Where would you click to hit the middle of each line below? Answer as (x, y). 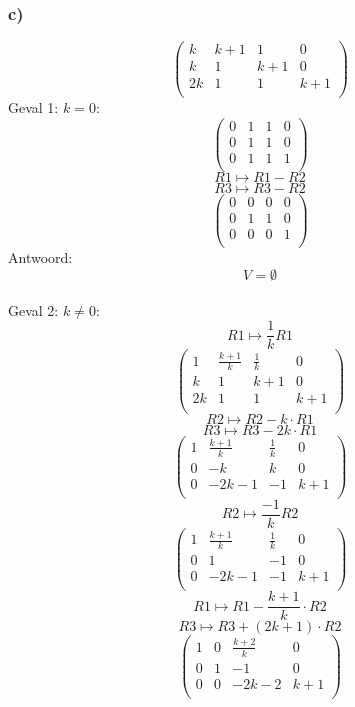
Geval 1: (33, 107)
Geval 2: (33, 309)
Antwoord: (40, 257)
